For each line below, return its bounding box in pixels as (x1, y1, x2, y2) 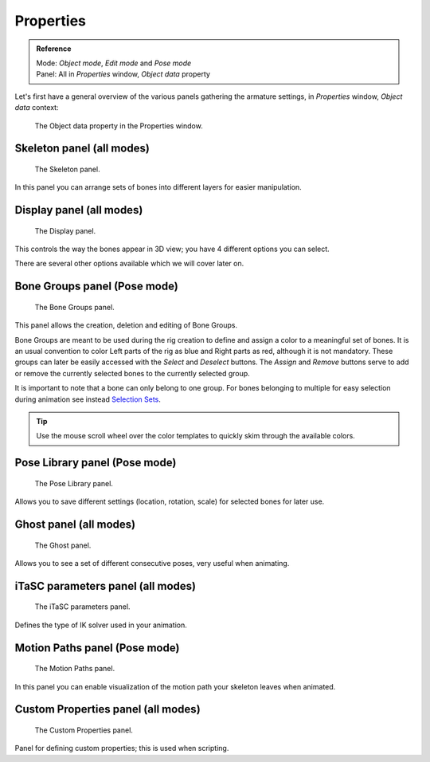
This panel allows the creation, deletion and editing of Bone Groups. (14, 320, 238, 330)
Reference (36, 44, 72, 53)
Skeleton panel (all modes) (14, 142, 150, 155)
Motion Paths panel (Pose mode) (14, 641, 180, 654)
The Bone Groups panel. (34, 302, 115, 312)
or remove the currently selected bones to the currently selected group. (14, 368, 250, 378)
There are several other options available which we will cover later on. (14, 259, 244, 269)
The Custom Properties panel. (34, 725, 133, 735)
